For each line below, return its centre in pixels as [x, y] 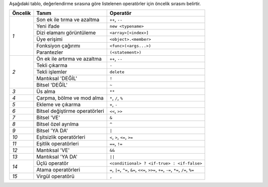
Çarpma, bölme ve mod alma [70, 98]
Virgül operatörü [55, 177]
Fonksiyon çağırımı [58, 46]
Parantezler [50, 52]
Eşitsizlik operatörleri [61, 137]
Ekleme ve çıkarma [59, 104]
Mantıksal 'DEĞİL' [57, 79]
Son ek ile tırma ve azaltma [68, 20]
